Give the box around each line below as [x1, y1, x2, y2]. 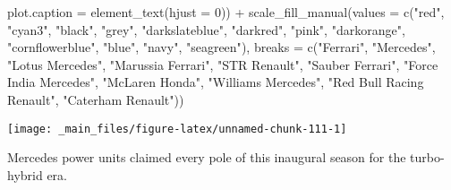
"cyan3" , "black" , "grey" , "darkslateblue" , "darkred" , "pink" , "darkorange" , [7, 20, 405, 39]
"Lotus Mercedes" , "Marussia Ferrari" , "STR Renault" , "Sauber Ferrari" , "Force [7, 55, 438, 73]
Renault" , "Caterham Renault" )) [7, 90, 184, 108]
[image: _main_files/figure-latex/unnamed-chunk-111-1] [7, 122, 347, 135]
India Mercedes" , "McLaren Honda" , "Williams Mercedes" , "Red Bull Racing [7, 73, 424, 91]
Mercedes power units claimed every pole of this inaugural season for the [7, 148, 406, 167]
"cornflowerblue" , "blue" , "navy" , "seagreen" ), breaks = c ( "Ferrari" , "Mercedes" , [7, 38, 436, 56]
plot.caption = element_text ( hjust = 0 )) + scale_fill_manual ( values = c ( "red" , [7, 3, 445, 21]
